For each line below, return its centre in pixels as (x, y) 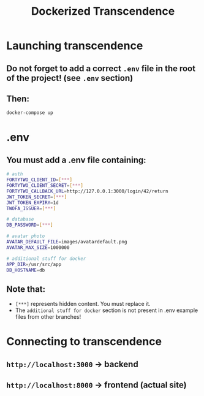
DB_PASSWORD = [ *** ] (30, 225)
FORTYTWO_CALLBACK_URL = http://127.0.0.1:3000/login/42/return (87, 191)
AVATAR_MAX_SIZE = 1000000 (38, 247)
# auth (15, 174)
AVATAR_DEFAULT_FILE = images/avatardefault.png (67, 242)
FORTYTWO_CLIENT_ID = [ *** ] (39, 180)
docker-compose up (30, 113)
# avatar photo (26, 236)
